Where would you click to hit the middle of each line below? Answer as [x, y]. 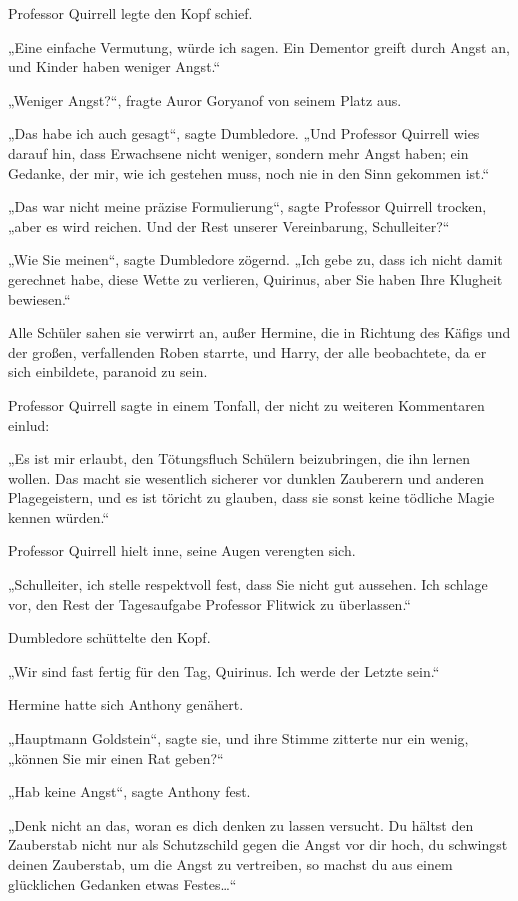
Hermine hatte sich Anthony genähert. [126, 704]
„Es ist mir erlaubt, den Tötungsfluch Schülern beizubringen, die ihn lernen [239, 458]
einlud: [29, 424]
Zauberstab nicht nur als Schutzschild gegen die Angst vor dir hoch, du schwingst [258, 844]
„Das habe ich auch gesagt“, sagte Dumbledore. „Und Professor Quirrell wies [244, 133]
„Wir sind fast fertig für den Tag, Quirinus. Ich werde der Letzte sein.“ [224, 670]
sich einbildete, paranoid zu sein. [108, 371]
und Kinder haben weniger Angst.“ [114, 66]
